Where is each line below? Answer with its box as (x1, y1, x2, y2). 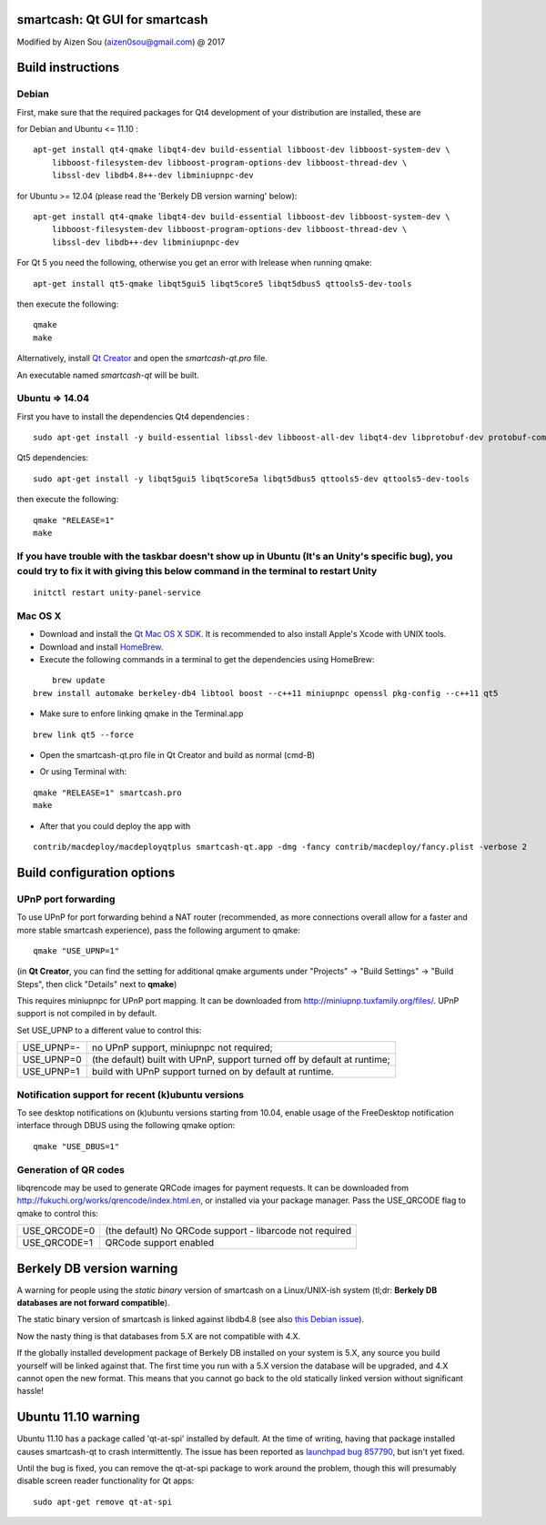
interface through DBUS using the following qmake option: (16, 1120, 236, 1131)
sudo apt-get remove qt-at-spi (33, 1497, 173, 1507)
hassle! (16, 1386, 45, 1397)
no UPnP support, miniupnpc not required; (91, 1042, 273, 1055)
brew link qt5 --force (33, 729, 135, 740)
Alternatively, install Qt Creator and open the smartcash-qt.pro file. (16, 353, 268, 364)
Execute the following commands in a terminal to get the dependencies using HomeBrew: (39, 654, 375, 665)
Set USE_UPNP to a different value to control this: (16, 1025, 202, 1035)
